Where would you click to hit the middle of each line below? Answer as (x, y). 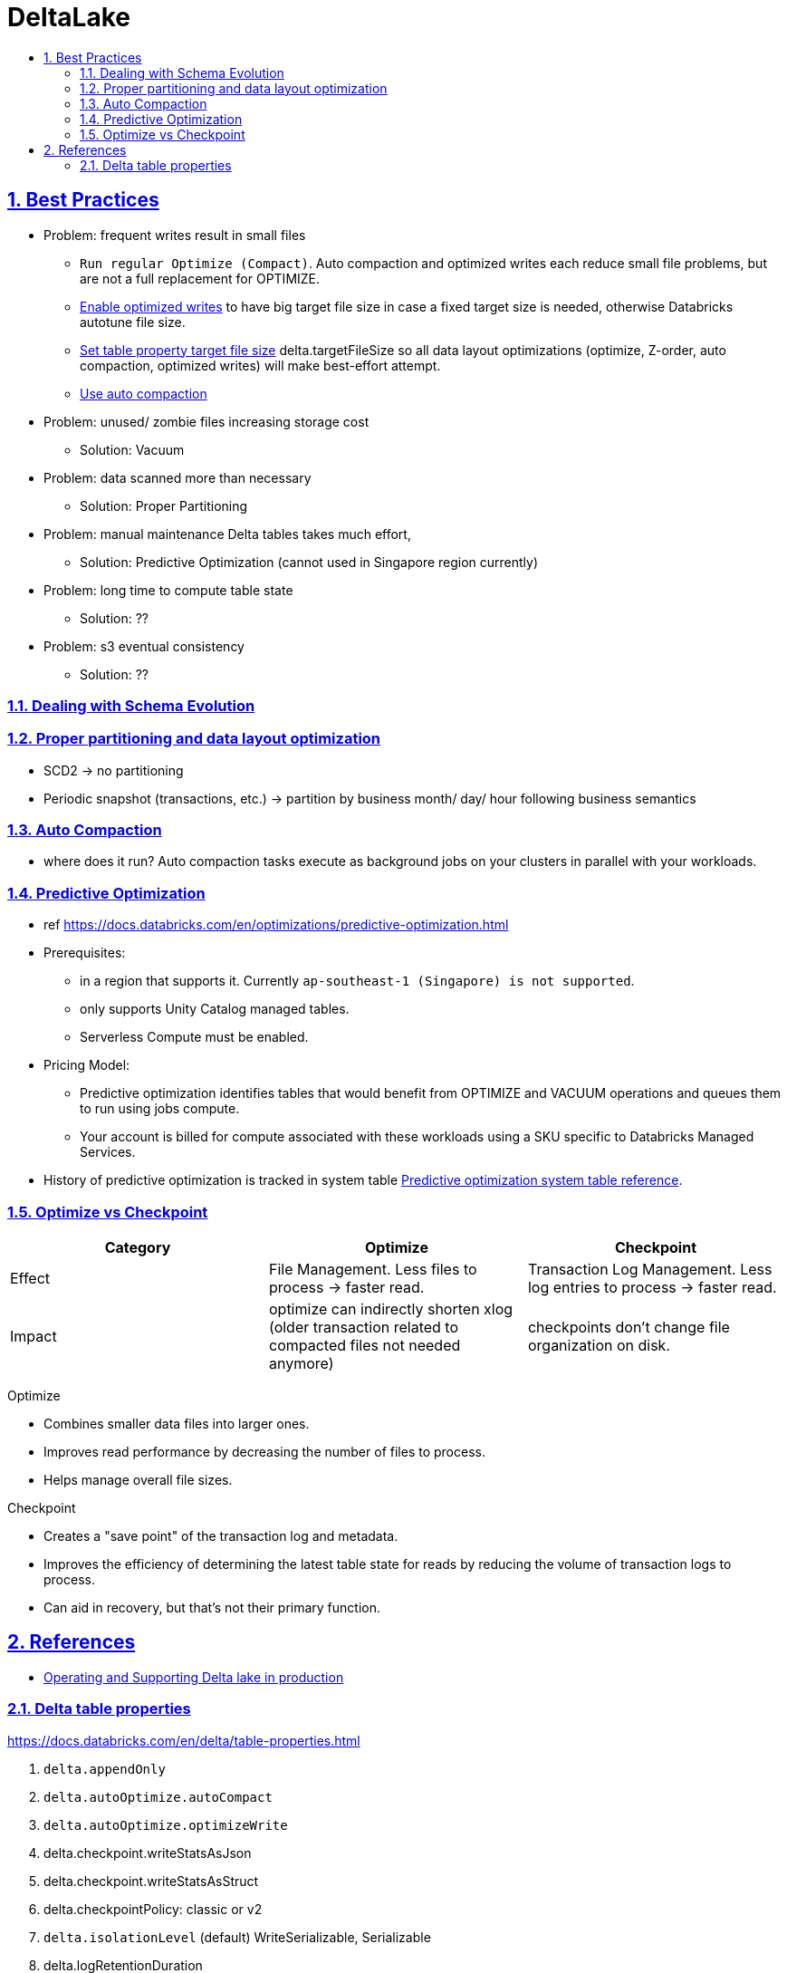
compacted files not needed (365, 1345)
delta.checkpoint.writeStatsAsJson (148, 1853)
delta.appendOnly (105, 1769)
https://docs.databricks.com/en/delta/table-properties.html (184, 1740)
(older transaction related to (363, 1327)
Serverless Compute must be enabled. (194, 1037)
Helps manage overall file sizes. (138, 1479)
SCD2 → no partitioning (114, 770)
